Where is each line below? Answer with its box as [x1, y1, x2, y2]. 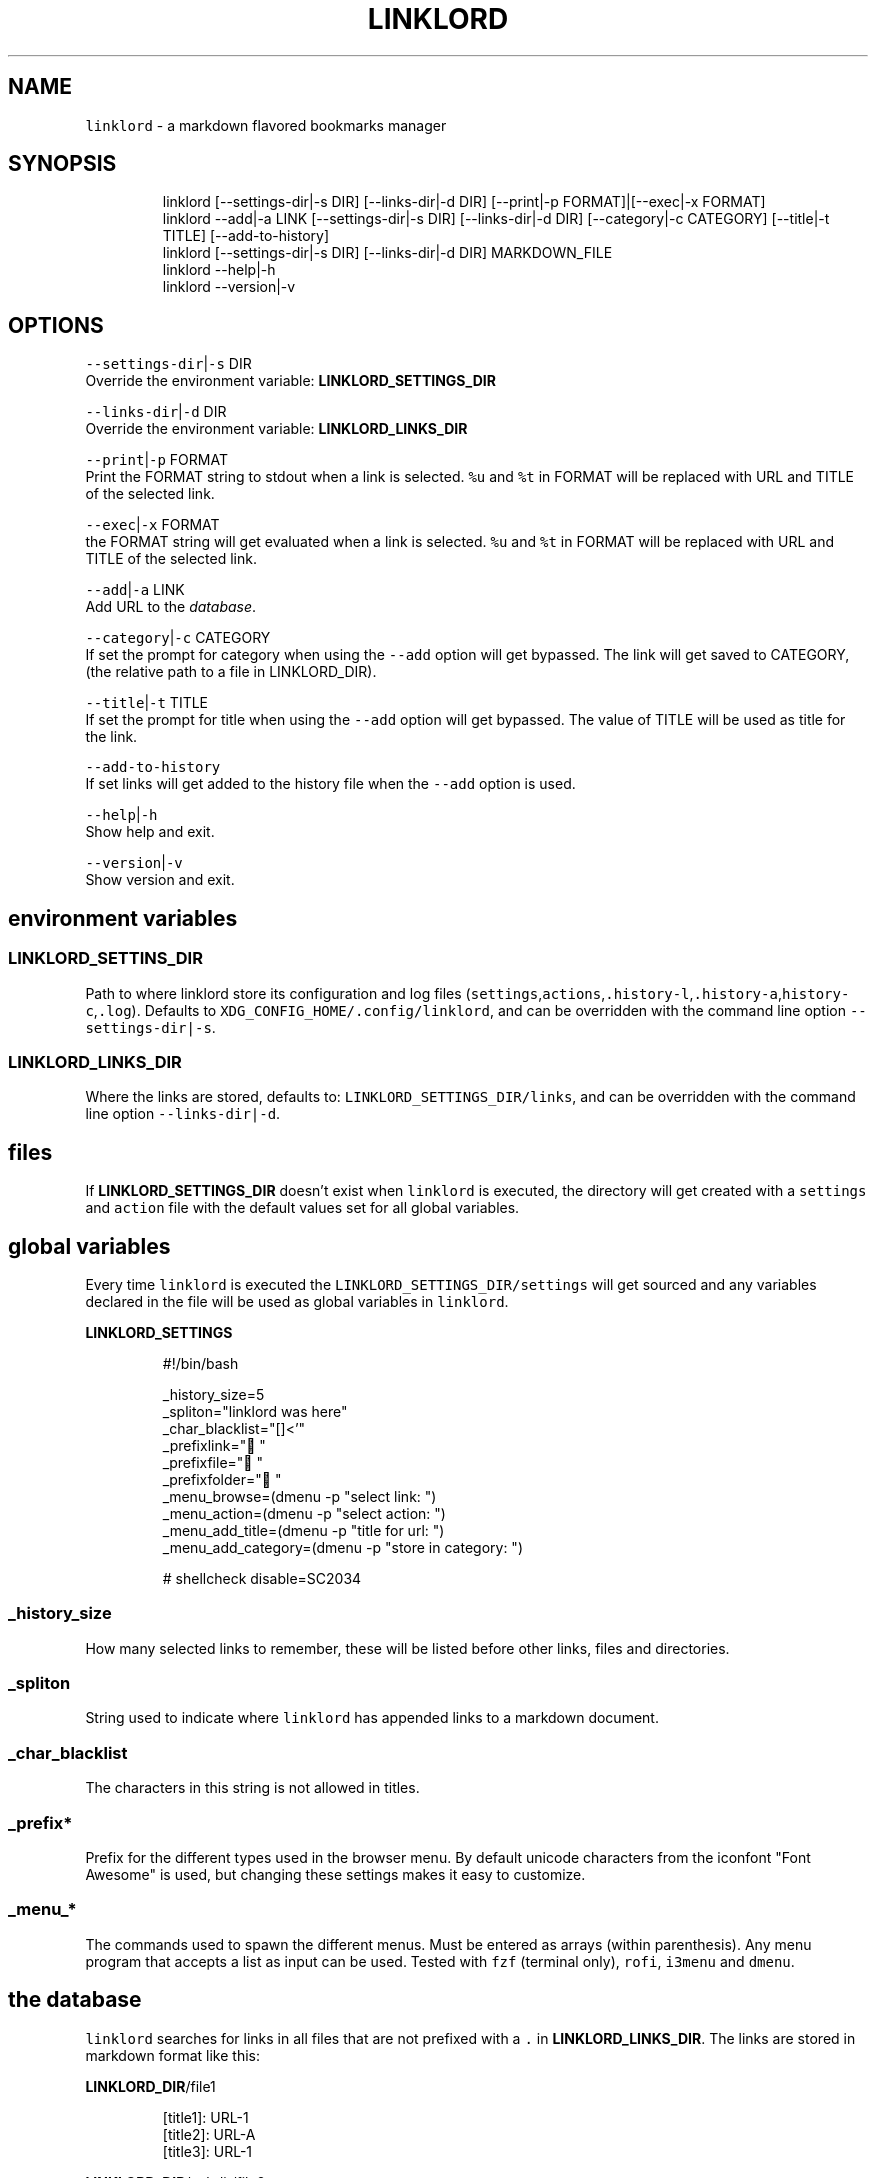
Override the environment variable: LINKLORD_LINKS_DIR [85, 420, 468, 438]
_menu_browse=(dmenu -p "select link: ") [162, 1487, 437, 1505]
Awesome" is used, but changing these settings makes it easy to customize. [85, 1865, 586, 1883]
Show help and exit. [85, 823, 215, 841]
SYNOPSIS [8, 151, 117, 177]
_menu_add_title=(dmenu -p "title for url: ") [162, 1521, 445, 1539]
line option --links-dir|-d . [85, 1105, 281, 1123]
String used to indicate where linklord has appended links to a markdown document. [85, 1709, 659, 1727]
